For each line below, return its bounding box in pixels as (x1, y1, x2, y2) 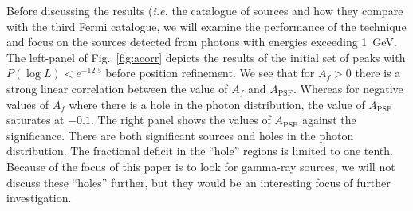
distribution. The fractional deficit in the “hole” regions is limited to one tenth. (6, 143, 393, 159)
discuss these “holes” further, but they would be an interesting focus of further (6, 174, 391, 190)
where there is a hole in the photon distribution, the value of (69, 96, 365, 112)
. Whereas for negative (293, 80, 403, 96)
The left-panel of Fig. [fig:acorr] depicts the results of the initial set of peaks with (6, 49, 406, 65)
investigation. (6, 190, 72, 206)
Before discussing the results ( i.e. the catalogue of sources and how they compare (6, 2, 403, 18)
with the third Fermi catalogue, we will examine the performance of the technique (6, 18, 407, 34)
